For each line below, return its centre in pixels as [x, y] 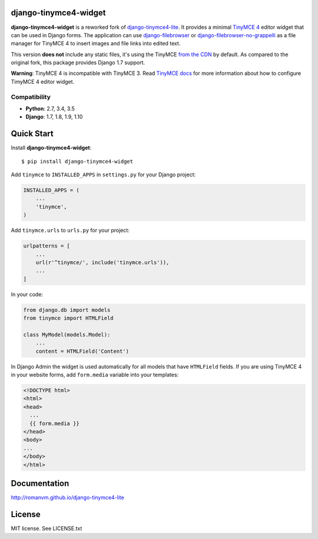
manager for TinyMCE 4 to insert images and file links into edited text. [96, 44]
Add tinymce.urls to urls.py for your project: [70, 231]
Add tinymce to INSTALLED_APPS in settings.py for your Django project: [103, 175]
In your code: [27, 294]
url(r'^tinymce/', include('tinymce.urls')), [102, 262]
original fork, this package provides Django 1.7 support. [78, 63]
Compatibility [31, 97]
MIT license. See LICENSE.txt [47, 528]
